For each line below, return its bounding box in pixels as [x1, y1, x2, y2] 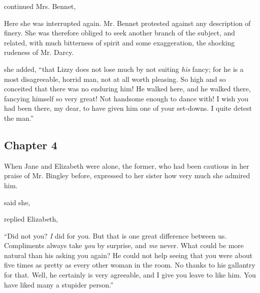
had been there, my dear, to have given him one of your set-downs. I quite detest [4, 103, 252, 113]
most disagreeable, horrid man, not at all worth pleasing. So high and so [4, 73, 226, 84]
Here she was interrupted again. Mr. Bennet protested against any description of [4, 17, 251, 28]
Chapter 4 [4, 137, 57, 152]
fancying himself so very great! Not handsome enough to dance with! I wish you [4, 93, 248, 103]
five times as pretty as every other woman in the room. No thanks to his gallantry [4, 260, 255, 270]
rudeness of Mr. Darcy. [4, 47, 74, 57]
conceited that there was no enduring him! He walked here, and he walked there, [4, 83, 251, 94]
